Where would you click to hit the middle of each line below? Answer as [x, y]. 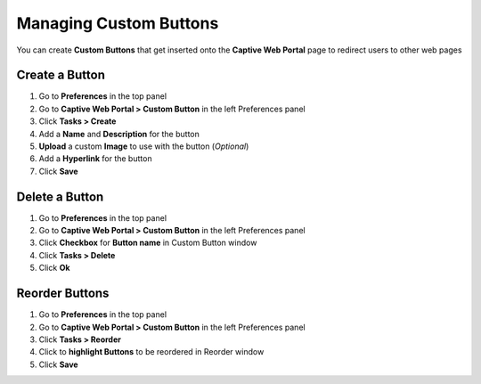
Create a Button [61, 75]
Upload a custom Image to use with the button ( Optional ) [144, 146]
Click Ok [54, 268]
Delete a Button [60, 196]
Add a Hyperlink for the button [95, 159]
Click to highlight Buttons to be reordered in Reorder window [151, 352]
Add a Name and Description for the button [119, 134]
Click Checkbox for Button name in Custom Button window [148, 243]
